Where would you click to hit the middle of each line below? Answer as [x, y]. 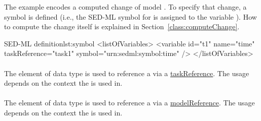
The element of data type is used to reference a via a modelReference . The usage [129, 103]
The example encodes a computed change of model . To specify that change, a [125, 7]
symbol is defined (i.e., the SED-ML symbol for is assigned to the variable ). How [130, 16]
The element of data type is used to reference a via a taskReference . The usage [127, 73]
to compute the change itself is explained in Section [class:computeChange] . [122, 26]
